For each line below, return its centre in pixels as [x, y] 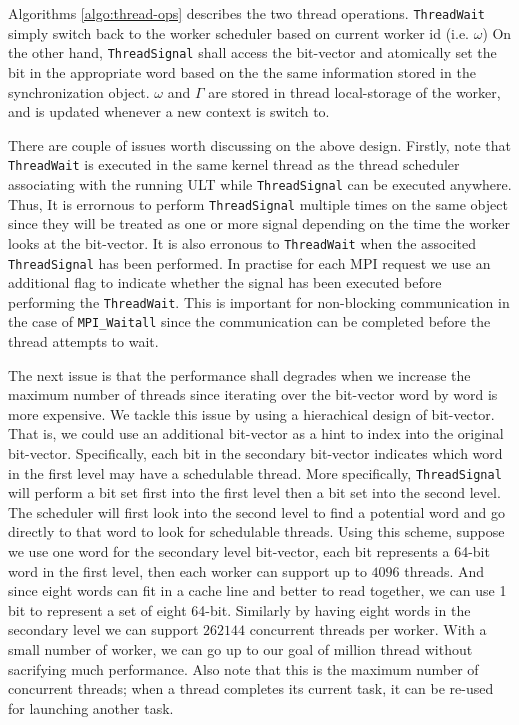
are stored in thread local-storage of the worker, [354, 91]
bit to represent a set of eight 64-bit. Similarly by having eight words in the [239, 609]
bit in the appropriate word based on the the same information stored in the [242, 71]
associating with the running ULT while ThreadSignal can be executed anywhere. [260, 183]
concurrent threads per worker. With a [368, 629]
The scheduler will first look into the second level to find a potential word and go [256, 511]
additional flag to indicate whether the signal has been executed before [225, 282]
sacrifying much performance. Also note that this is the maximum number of [243, 668]
